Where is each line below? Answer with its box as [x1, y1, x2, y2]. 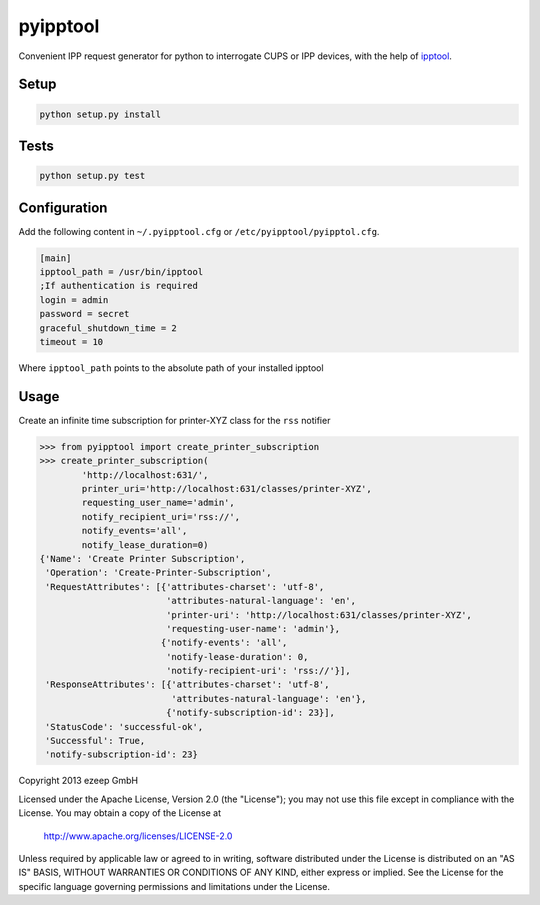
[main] [39, 252, 72, 264]
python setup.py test [39, 170, 146, 182]
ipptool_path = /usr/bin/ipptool [39, 266, 204, 278]
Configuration [18, 199, 108, 216]
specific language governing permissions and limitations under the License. [18, 880, 330, 892]
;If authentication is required [39, 280, 199, 292]
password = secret [39, 308, 130, 320]
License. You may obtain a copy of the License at [18, 807, 222, 819]
